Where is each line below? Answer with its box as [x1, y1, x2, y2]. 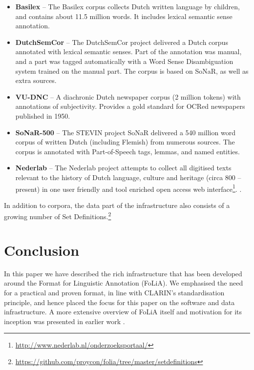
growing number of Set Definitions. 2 [4, 210, 111, 221]
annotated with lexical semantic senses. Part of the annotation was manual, [15, 46, 242, 57]
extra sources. [15, 75, 57, 85]
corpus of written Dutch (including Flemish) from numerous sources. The [15, 137, 235, 147]
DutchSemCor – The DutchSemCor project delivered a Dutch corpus [15, 37, 228, 47]
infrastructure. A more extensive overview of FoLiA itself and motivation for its [4, 307, 242, 317]
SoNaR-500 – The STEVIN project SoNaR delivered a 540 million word [15, 127, 235, 137]
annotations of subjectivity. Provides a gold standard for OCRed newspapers [15, 101, 245, 111]
